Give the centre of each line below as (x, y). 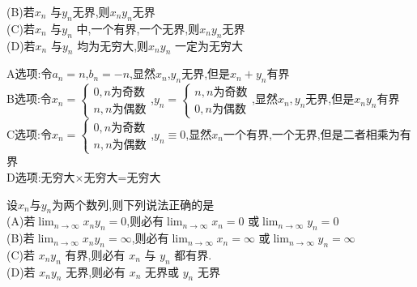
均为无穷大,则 (113, 45)
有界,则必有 (95, 254)
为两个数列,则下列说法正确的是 (133, 204)
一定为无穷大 (208, 45)
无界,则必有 (96, 271)
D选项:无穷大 (41, 176)
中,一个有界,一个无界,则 (138, 28)
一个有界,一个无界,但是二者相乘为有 (317, 134)
